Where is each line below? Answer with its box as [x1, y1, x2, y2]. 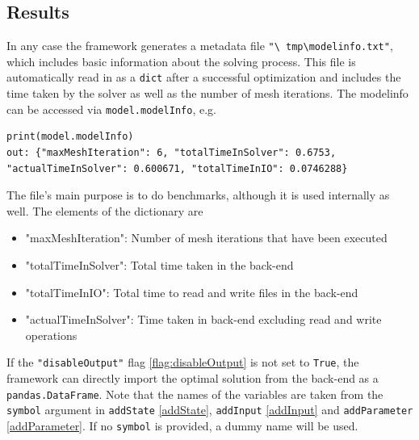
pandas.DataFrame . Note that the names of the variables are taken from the [6, 385, 383, 402]
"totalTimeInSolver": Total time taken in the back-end [25, 256, 294, 273]
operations [25, 326, 78, 343]
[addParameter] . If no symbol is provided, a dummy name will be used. [6, 417, 358, 434]
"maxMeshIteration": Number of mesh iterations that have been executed [25, 229, 388, 246]
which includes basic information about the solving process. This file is [6, 52, 356, 69]
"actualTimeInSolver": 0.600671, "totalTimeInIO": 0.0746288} [6, 162, 348, 174]
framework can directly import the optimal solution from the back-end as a [6, 369, 379, 386]
